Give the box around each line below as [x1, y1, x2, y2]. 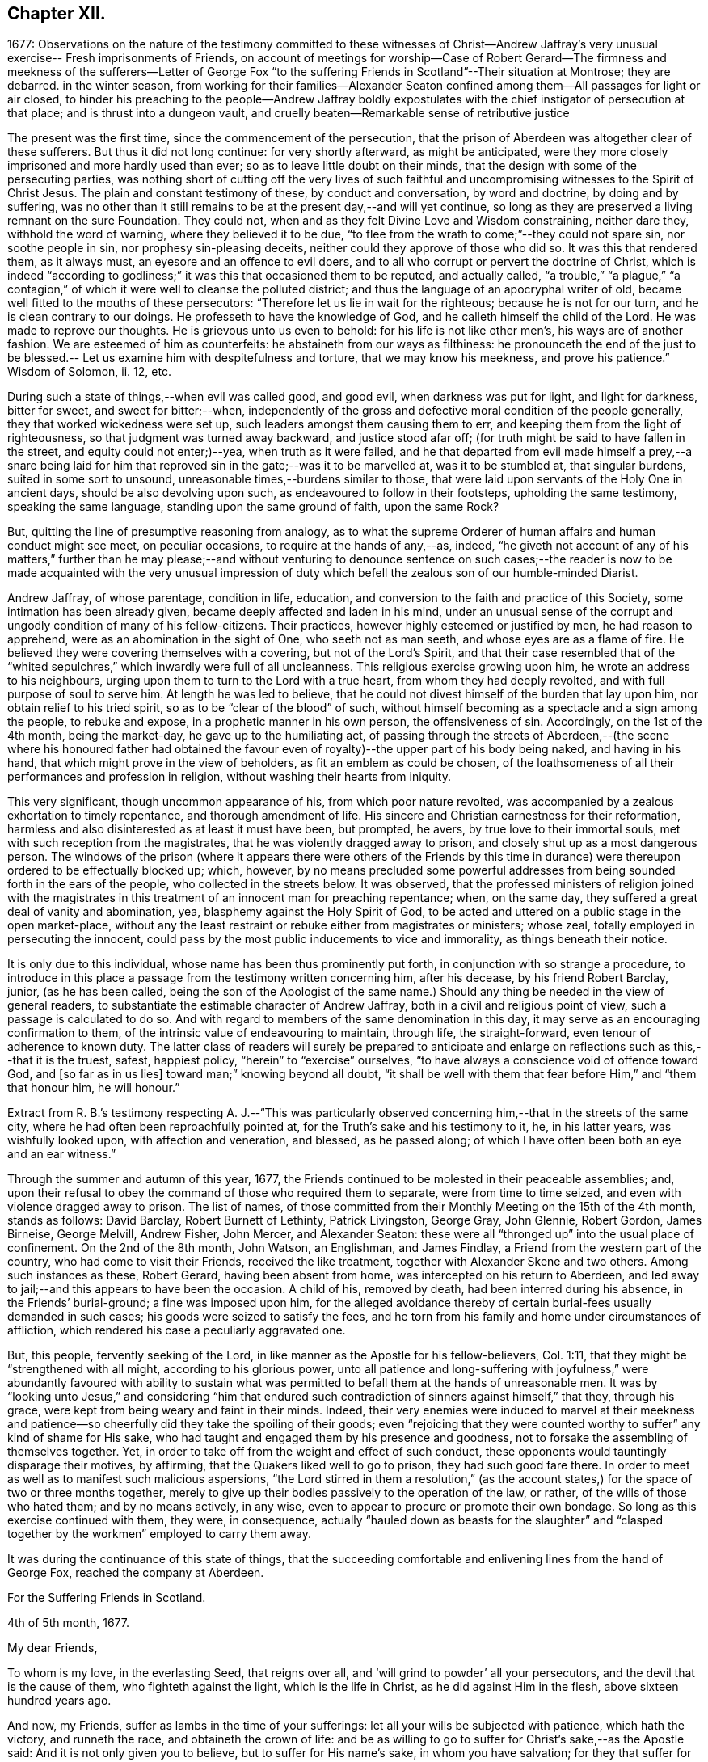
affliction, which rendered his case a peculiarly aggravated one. [7, 1323, 346, 1338]
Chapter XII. [7, 3, 106, 23]
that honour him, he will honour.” [7, 1081, 180, 1095]
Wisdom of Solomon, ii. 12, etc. [7, 365, 171, 379]
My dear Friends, [7, 1641, 98, 1655]
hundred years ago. [7, 1693, 112, 1708]
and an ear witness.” [7, 1147, 116, 1161]
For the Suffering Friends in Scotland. [7, 1591, 206, 1605]
